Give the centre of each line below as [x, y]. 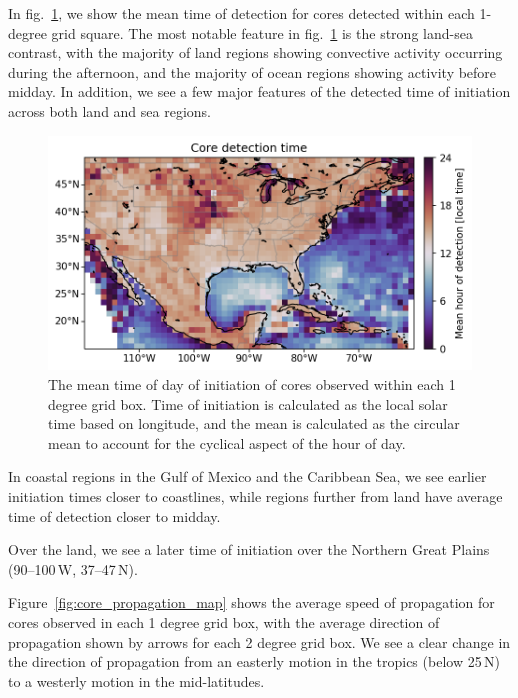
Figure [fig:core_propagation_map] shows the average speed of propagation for [251, 602]
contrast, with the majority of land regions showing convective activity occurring [255, 52]
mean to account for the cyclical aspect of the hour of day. [227, 442]
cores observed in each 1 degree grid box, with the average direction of [224, 622]
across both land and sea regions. [109, 110]
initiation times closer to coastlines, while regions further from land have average [255, 496]
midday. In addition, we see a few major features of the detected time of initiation [259, 91]
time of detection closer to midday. [114, 515]
